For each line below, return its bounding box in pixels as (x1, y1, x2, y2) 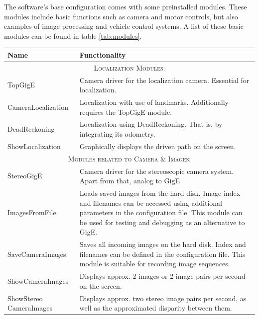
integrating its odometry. (79, 129, 155, 139)
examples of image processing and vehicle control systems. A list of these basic (4, 21, 244, 31)
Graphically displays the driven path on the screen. (79, 141, 236, 151)
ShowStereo (7, 293, 43, 303)
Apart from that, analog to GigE (79, 175, 180, 186)
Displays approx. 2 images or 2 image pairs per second (79, 271, 246, 281)
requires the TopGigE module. (79, 106, 172, 117)
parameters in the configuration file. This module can (79, 207, 243, 218)
